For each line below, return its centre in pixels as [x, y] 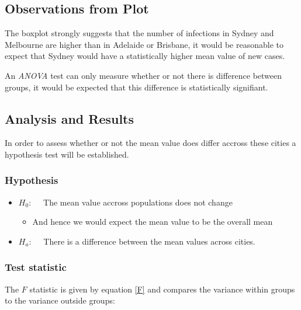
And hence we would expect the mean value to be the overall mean [153, 222]
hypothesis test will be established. [67, 154]
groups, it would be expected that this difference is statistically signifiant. [136, 87]
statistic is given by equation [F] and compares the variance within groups [162, 289]
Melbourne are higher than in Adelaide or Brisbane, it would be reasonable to [144, 44]
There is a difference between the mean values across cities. [149, 241]
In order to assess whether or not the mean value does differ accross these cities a [150, 143]
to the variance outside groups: [60, 300]
